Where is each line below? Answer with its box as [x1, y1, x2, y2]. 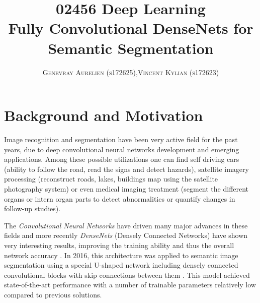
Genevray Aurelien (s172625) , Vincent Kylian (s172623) [42, 67, 219, 77]
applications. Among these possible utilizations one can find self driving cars [4, 154, 239, 164]
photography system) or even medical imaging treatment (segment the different [4, 184, 249, 194]
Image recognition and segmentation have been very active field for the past [4, 134, 238, 145]
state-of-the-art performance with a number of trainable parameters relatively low [4, 279, 256, 290]
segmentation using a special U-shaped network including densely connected [4, 260, 238, 270]
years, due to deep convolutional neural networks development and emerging [4, 144, 239, 154]
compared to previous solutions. [4, 289, 102, 299]
